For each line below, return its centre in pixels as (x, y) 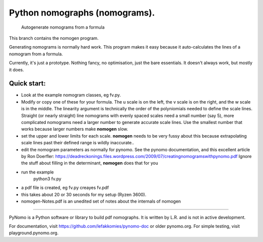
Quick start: (28, 83)
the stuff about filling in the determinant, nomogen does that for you (90, 163)
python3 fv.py (47, 179)
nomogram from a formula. (36, 54)
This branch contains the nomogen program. (54, 38)
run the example (38, 172)
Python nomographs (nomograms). (82, 13)
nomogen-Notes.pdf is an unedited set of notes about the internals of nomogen (101, 201)
